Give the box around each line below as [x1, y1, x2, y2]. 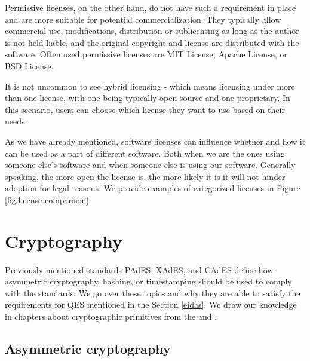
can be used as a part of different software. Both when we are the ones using [5, 146, 285, 159]
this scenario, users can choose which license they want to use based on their [5, 103, 285, 115]
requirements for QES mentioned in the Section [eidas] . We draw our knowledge [5, 298, 297, 311]
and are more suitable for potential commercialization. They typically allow [5, 13, 281, 25]
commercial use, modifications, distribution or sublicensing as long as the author [5, 25, 299, 37]
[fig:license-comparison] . [5, 193, 91, 206]
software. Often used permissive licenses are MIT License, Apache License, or [5, 48, 287, 60]
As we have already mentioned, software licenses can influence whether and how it [5, 134, 306, 147]
